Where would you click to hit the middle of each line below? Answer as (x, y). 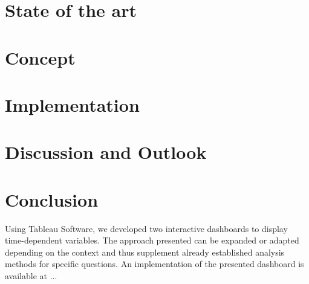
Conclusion (52, 199)
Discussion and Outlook (106, 152)
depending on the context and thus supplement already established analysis (145, 252)
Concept (40, 57)
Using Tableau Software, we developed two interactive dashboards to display (146, 228)
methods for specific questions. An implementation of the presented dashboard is (154, 264)
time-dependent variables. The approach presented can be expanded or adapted (152, 240)
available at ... (31, 276)
